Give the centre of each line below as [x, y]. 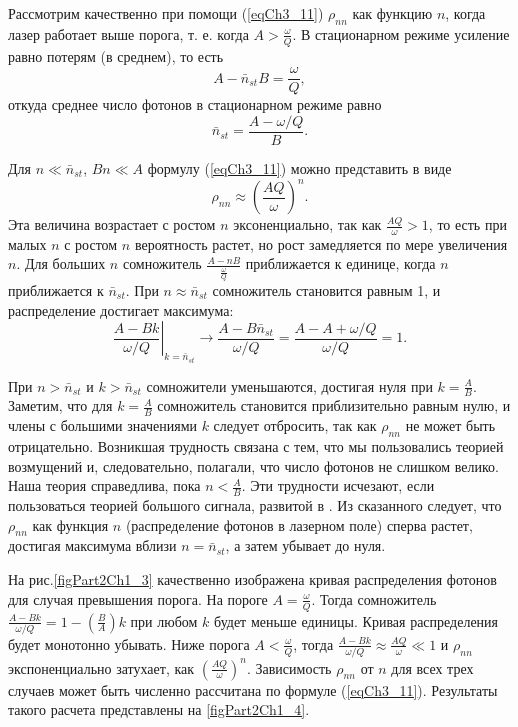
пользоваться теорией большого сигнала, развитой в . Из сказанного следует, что [255, 505]
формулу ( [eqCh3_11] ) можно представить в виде [299, 167]
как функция [70, 524]
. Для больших [61, 263]
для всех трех [432, 667]
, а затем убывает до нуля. [305, 545]
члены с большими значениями [102, 425]
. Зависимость [289, 667]
